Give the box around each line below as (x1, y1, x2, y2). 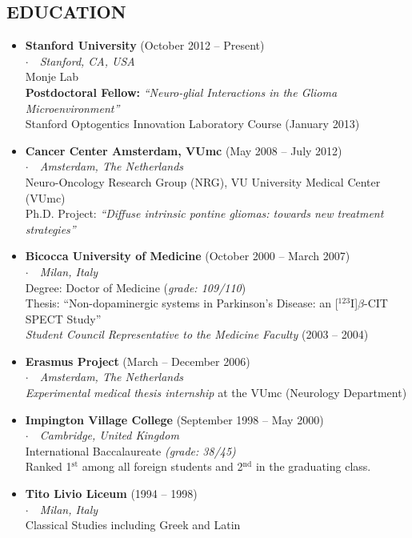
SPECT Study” (25, 310, 102, 327)
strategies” (25, 220, 76, 237)
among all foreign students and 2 (82, 458, 243, 475)
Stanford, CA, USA (39, 52, 135, 69)
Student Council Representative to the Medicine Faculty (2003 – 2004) (25, 326, 369, 343)
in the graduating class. (255, 458, 371, 475)
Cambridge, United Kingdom (39, 427, 179, 444)
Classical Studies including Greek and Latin (25, 516, 241, 533)
